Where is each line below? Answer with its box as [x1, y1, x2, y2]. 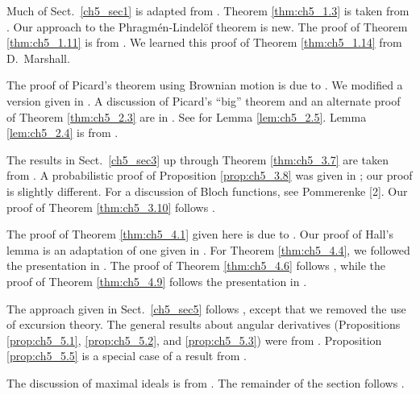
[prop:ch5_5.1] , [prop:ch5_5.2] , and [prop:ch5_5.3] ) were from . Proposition [6, 331, 382, 348]
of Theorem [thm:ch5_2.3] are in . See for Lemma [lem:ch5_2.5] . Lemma [6, 108, 367, 125]
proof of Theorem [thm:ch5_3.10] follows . [6, 198, 215, 215]
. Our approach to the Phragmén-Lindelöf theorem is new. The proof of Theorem [6, 18, 408, 35]
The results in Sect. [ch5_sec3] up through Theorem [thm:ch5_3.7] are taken [6, 151, 389, 168]
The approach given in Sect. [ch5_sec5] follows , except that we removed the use [6, 300, 406, 317]
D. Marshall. [6, 49, 70, 66]
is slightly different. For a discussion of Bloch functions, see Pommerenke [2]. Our [6, 182, 408, 199]
